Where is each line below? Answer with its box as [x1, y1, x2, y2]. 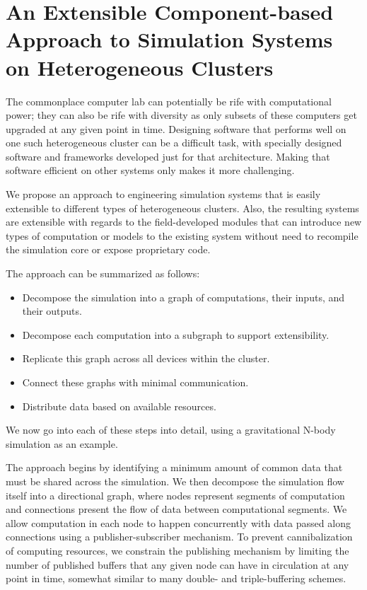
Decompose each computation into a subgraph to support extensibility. [22, 327, 330, 342]
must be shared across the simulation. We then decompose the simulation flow [6, 473, 344, 488]
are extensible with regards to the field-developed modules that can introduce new [6, 214, 362, 229]
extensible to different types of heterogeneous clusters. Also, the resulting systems [6, 200, 359, 215]
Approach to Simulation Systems [6, 25, 333, 54]
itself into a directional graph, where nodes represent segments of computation [6, 487, 345, 502]
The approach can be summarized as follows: [6, 266, 200, 281]
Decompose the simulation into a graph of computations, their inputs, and [22, 289, 345, 304]
